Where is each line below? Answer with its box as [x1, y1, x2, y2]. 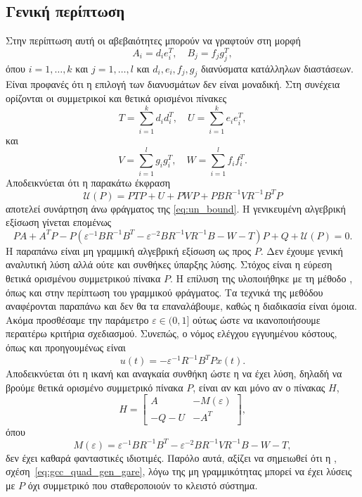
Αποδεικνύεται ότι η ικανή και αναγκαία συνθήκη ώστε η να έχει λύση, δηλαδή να [6, 366, 342, 381]
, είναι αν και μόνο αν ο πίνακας [193, 379, 325, 394]
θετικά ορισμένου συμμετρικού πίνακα [6, 270, 161, 285]
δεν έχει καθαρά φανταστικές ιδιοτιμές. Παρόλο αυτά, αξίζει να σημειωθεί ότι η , [6, 450, 337, 465]
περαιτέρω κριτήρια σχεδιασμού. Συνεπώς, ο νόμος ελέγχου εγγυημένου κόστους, [6, 326, 337, 341]
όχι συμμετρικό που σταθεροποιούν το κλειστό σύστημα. [27, 478, 258, 493]
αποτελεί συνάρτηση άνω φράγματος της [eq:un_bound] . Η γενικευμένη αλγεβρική [6, 201, 346, 215]
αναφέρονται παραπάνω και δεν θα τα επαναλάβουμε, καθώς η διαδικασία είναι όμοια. [6, 298, 357, 313]
